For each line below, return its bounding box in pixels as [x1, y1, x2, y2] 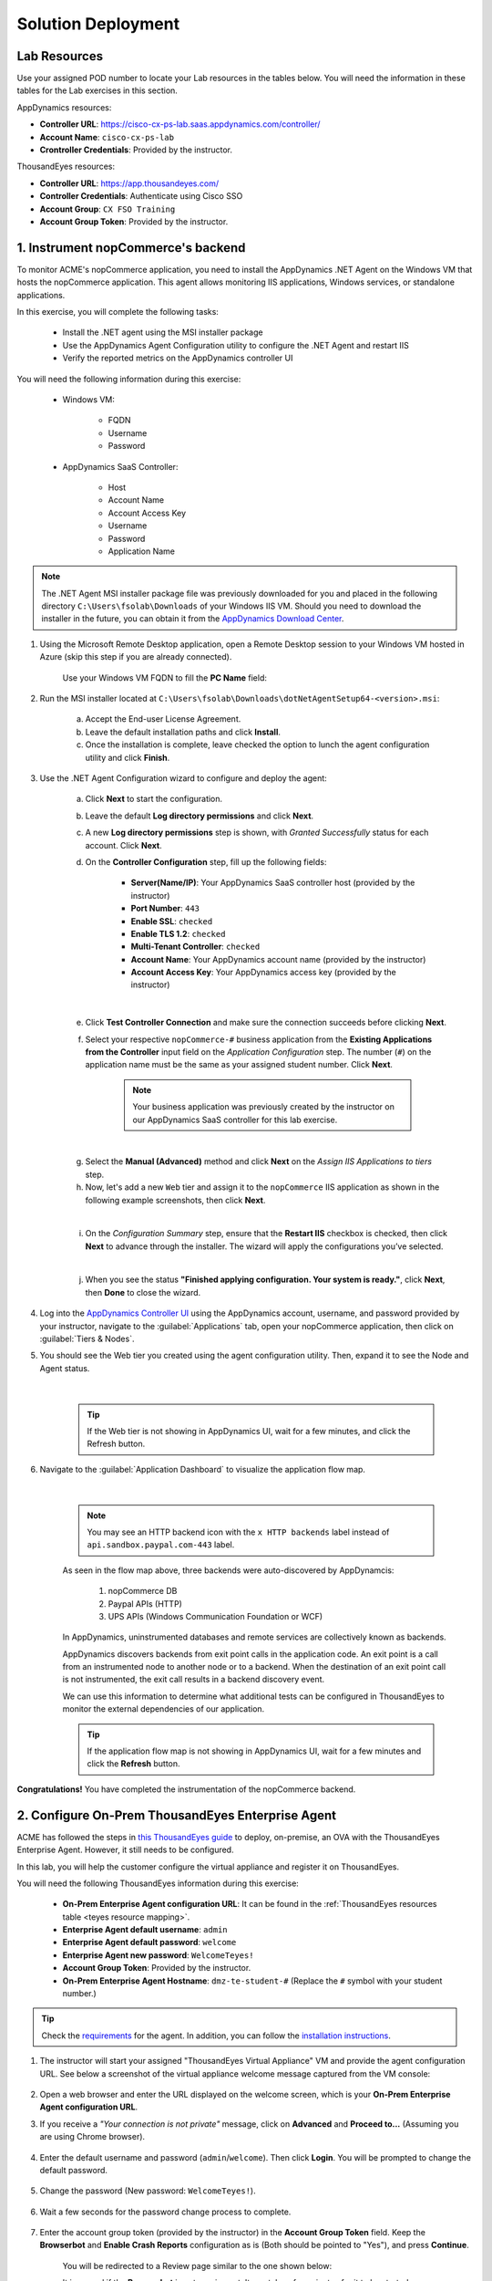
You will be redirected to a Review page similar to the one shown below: [62, 2260, 333, 2271]
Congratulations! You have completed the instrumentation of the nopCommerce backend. [16, 1784, 356, 1795]
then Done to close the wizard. [85, 1286, 201, 1297]
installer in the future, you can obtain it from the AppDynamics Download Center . [41, 613, 344, 624]
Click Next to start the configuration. [85, 794, 223, 805]
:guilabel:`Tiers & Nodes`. [39, 1333, 135, 1345]
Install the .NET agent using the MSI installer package [62, 327, 263, 338]
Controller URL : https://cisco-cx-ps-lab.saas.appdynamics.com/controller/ [39, 119, 321, 130]
